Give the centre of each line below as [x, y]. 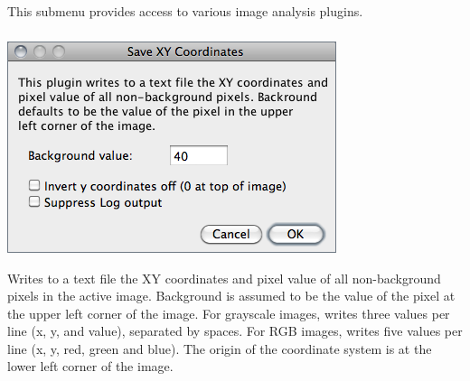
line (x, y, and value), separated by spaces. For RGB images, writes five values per [235, 331]
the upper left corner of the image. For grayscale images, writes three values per [229, 313]
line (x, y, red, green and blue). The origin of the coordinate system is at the [220, 348]
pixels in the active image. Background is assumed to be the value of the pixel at [231, 296]
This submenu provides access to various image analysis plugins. [185, 11]
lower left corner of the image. [90, 366]
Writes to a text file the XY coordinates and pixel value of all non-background [224, 278]
